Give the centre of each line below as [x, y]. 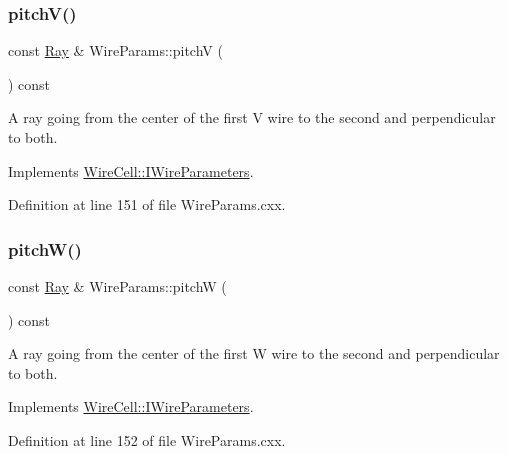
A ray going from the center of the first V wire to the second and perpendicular [252, 117]
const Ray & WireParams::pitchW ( [117, 286]
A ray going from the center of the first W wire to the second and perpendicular [254, 353]
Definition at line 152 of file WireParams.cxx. [147, 439]
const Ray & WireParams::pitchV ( [115, 50]
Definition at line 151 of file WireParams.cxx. [147, 204]
